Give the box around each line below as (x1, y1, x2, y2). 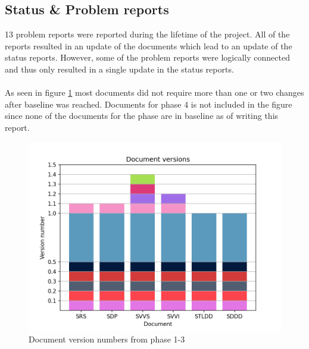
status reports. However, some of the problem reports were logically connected (5, 51, 290, 64)
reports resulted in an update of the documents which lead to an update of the (5, 39, 292, 52)
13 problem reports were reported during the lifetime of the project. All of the (5, 28, 290, 40)
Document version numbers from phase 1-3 (29, 333, 185, 345)
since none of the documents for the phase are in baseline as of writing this (5, 109, 279, 122)
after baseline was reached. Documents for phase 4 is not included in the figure (5, 98, 292, 110)
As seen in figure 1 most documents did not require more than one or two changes (5, 86, 304, 99)
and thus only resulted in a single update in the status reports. (5, 62, 234, 75)
